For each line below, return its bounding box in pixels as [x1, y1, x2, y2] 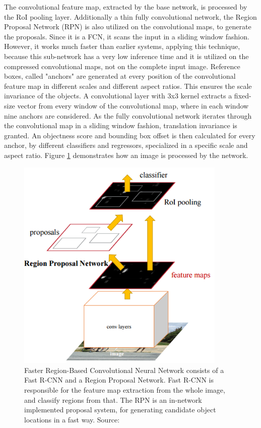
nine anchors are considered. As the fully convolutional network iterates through [4, 110, 252, 121]
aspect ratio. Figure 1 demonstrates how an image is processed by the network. [4, 149, 248, 160]
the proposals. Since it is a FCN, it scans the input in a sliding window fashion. [4, 31, 249, 41]
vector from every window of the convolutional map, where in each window [17, 100, 249, 111]
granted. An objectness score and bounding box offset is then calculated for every [4, 130, 255, 140]
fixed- [234, 90, 251, 101]
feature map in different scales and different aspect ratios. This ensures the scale [4, 80, 252, 91]
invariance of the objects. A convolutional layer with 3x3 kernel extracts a [4, 90, 232, 101]
